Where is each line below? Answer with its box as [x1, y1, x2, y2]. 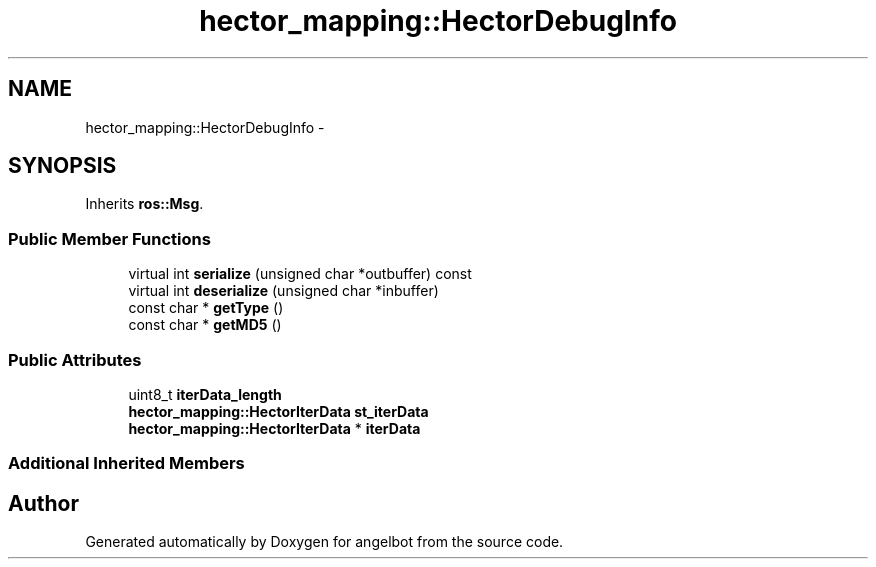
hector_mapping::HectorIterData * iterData [128, 419, 421, 437]
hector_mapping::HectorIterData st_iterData [128, 402, 429, 420]
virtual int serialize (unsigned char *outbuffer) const [128, 265, 472, 283]
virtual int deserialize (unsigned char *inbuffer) [128, 282, 439, 300]
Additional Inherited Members [8, 453, 245, 474]
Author [8, 490, 79, 516]
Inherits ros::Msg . [85, 195, 204, 213]
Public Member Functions [8, 228, 211, 249]
